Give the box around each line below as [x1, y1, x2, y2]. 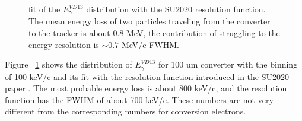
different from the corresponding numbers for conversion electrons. [5, 105, 246, 117]
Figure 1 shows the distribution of [5, 58, 132, 71]
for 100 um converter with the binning [158, 58, 298, 71]
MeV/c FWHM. [121, 38, 179, 50]
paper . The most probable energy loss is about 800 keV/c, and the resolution [5, 82, 287, 94]
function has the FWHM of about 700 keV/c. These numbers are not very [5, 93, 274, 106]
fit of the [28, 3, 61, 15]
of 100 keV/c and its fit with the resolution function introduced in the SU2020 [5, 70, 289, 82]
